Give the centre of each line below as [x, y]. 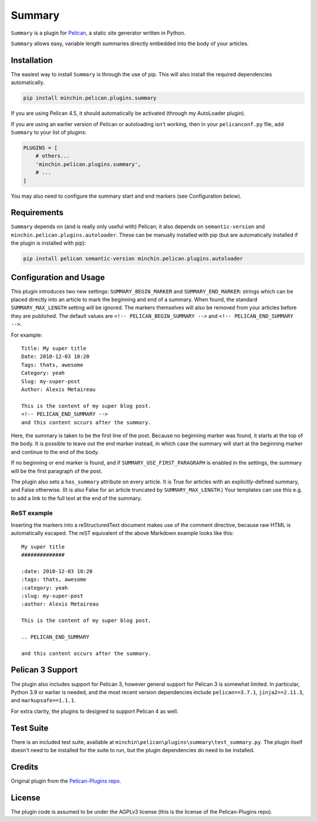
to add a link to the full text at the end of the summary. [76, 498]
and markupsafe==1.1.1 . [43, 701]
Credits [25, 767]
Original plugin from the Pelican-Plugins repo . [66, 781]
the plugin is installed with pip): [48, 243]
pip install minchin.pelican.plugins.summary [90, 98]
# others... [53, 156]
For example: [27, 335]
